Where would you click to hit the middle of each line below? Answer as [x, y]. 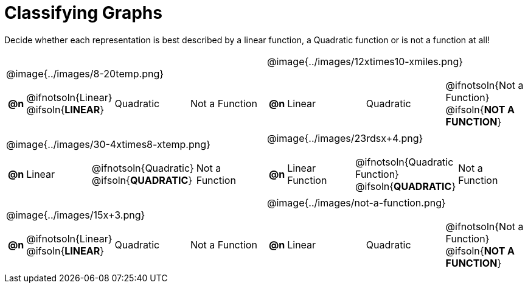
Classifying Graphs [83, 13]
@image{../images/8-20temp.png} [85, 73]
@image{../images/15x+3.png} [76, 215]
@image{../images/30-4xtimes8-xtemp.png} [108, 144]
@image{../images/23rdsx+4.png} [345, 138]
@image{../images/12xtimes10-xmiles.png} [365, 61]
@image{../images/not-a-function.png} [356, 202]
